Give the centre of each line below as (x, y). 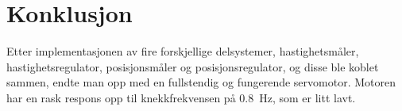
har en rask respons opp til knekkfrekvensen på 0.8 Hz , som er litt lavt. (181, 97)
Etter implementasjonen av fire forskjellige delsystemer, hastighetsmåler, (183, 51)
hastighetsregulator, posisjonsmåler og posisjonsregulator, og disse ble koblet (193, 66)
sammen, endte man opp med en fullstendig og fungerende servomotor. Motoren (201, 82)
